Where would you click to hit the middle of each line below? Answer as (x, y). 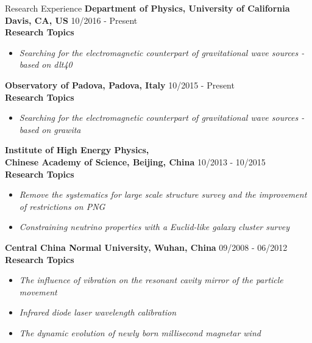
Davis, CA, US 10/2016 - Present (71, 20)
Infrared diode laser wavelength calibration (98, 312)
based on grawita (50, 129)
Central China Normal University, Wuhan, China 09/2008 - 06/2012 (146, 247)
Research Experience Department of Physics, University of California (147, 8)
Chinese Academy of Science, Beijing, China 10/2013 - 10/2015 (135, 161)
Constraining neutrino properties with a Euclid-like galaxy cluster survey (154, 227)
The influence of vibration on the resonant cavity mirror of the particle (151, 280)
